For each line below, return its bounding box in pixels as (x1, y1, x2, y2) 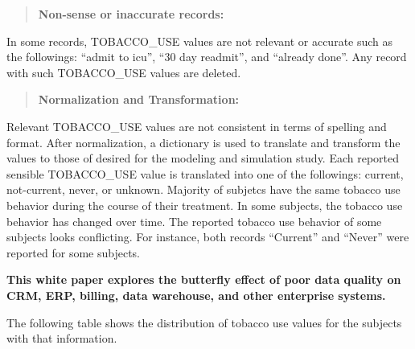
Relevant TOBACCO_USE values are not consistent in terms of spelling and (6, 117, 387, 134)
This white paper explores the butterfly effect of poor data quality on (6, 271, 401, 288)
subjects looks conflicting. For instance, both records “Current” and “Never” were (6, 228, 409, 245)
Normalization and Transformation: (38, 91, 240, 108)
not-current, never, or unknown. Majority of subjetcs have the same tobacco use (6, 181, 401, 198)
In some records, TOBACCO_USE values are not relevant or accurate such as (6, 32, 393, 49)
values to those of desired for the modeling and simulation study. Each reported (6, 150, 400, 166)
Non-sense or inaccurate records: (38, 6, 224, 22)
